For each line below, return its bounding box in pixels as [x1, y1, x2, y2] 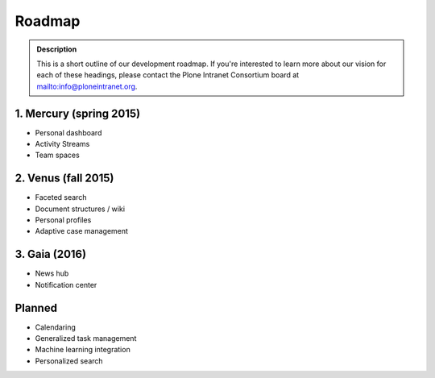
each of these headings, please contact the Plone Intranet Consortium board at [36, 70, 300, 80]
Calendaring [35, 322, 77, 332]
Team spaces [35, 150, 80, 160]
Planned [14, 301, 58, 314]
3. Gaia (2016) [14, 247, 87, 261]
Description [36, 44, 77, 54]
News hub [35, 268, 69, 278]
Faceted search [35, 193, 87, 202]
